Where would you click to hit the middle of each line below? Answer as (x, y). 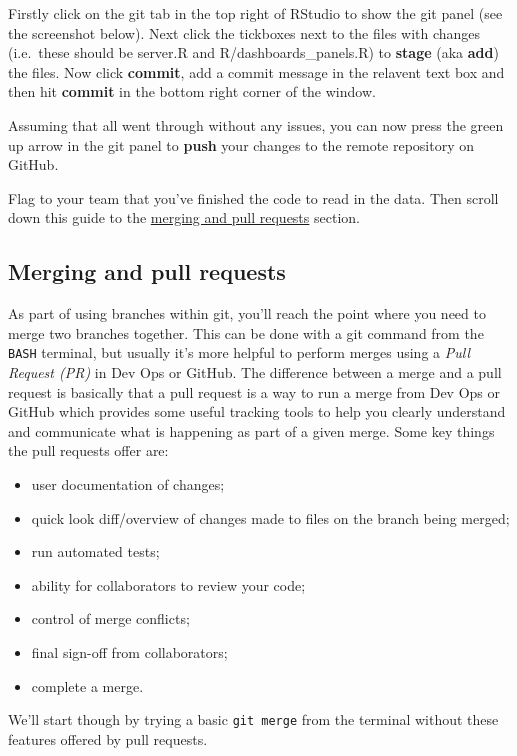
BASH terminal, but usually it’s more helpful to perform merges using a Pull (239, 352)
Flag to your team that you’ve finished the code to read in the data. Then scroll (253, 197)
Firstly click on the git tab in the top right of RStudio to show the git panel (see (255, 13)
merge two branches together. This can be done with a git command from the (246, 332)
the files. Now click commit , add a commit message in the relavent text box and (256, 71)
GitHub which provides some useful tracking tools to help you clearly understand (257, 411)
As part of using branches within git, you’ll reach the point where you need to (247, 313)
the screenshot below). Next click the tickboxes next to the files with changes (244, 32)
